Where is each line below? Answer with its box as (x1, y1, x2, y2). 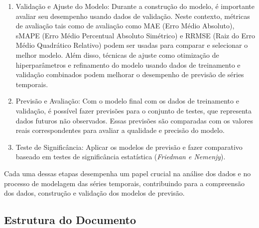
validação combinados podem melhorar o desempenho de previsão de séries (15, 69, 244, 80)
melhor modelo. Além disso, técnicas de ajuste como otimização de (15, 49, 219, 60)
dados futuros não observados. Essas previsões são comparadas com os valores (15, 115, 253, 125)
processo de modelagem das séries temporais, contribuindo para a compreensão (4, 178, 245, 188)
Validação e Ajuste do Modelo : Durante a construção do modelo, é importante (15, 1, 255, 11)
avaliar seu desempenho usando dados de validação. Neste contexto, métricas (15, 10, 250, 21)
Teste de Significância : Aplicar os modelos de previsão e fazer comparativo (15, 141, 243, 152)
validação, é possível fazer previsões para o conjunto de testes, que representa (15, 105, 252, 115)
